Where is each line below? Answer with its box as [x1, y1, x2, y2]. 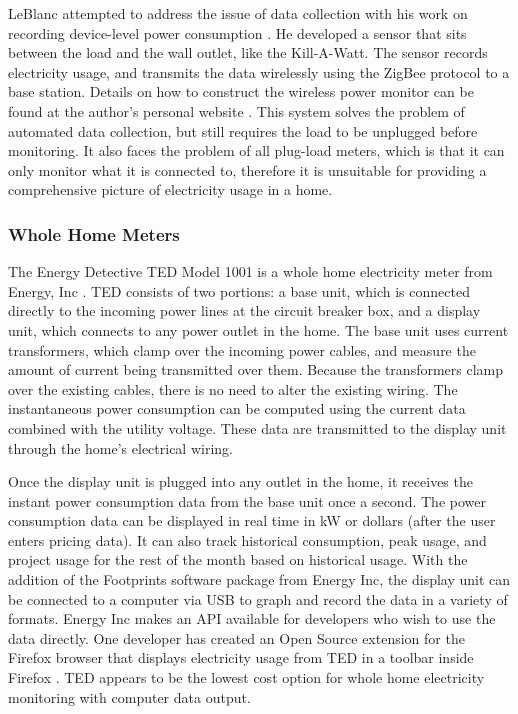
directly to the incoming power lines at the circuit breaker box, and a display [8, 300, 481, 321]
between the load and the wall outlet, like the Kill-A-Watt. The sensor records [8, 42, 488, 63]
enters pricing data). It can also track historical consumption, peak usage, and [8, 529, 487, 550]
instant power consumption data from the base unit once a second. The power [8, 490, 486, 511]
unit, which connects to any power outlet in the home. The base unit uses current [8, 319, 509, 340]
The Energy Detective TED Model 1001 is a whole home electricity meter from [8, 261, 493, 282]
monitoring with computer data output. [8, 686, 251, 707]
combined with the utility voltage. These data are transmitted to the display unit [8, 417, 507, 438]
